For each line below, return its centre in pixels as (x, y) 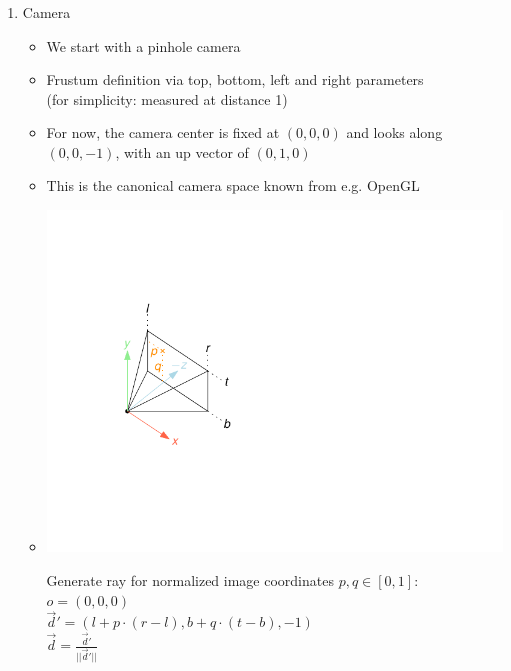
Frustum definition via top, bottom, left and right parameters (235, 79)
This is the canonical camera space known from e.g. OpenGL (233, 185)
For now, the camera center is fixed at (163, 132)
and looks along (394, 132)
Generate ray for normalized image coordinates (190, 579)
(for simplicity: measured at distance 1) (167, 98)
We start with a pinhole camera (143, 45)
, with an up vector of (182, 151)
